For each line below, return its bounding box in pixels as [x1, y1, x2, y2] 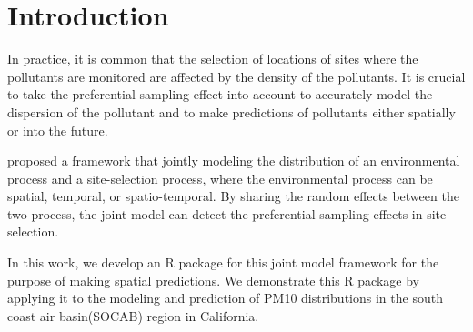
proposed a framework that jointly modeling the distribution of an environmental [7, 151, 460, 170]
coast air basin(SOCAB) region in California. [7, 306, 259, 325]
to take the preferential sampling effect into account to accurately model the [7, 85, 433, 104]
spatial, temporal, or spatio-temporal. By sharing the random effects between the [7, 186, 459, 206]
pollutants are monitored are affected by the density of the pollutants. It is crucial [7, 66, 466, 86]
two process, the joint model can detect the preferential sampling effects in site [7, 204, 447, 223]
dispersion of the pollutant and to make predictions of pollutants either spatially [7, 102, 456, 121]
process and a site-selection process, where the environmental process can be [7, 168, 433, 187]
